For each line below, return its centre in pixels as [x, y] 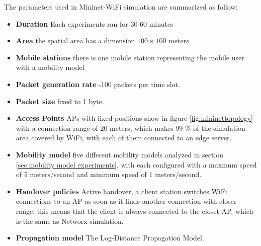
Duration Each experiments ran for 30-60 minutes [95, 23]
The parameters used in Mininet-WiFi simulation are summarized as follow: [121, 7]
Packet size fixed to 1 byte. [60, 101]
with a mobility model [50, 67]
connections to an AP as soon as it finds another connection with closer [126, 201]
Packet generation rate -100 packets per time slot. [98, 84]
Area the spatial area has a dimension [75, 40]
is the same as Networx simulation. [70, 221]
